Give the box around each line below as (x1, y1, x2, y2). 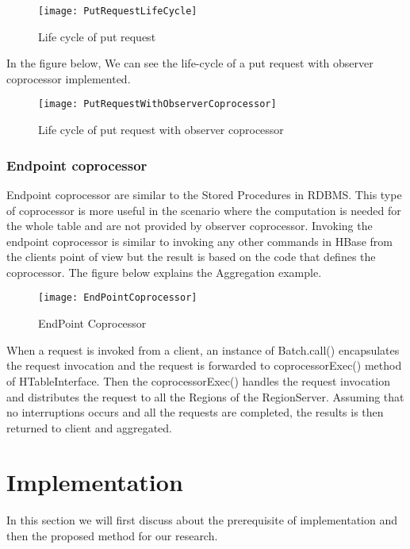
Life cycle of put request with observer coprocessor (38, 121, 284, 138)
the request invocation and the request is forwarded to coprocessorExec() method (6, 357, 402, 374)
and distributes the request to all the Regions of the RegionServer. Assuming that (6, 388, 404, 405)
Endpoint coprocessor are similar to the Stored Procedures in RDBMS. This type (6, 186, 402, 202)
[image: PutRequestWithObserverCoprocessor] (38, 98, 277, 110)
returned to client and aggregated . (6, 419, 172, 436)
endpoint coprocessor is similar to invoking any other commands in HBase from (6, 232, 393, 249)
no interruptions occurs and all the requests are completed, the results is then (6, 404, 384, 420)
